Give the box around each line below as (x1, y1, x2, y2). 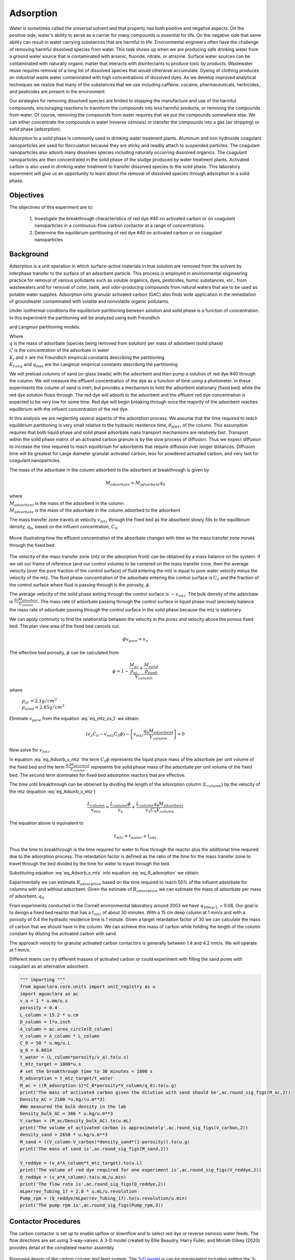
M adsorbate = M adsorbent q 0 (105, 480, 166, 487)
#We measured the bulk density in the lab (20, 1104, 126, 1109)
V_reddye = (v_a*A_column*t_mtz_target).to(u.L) (20, 1160, 142, 1166)
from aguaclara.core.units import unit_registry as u (20, 984, 156, 990)
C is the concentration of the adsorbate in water (9, 347, 109, 353)
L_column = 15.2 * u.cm (20, 1012, 79, 1018)
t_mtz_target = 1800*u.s (20, 1061, 82, 1067)
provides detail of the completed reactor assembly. (9, 1244, 115, 1250)
